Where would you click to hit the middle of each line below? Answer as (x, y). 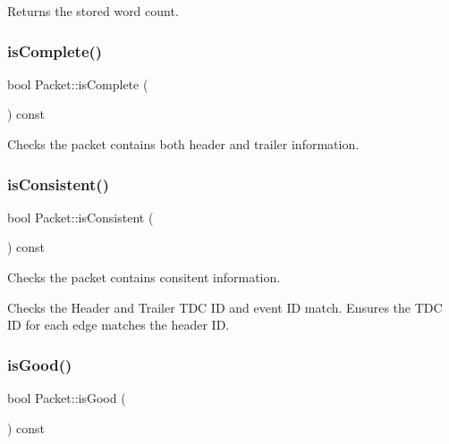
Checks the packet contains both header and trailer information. (183, 144)
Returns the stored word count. (93, 11)
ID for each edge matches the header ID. (119, 325)
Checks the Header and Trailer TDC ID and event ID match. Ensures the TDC (225, 307)
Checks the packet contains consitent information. (144, 277)
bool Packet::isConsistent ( (80, 217)
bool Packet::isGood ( (67, 398)
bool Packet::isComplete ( (78, 84)
